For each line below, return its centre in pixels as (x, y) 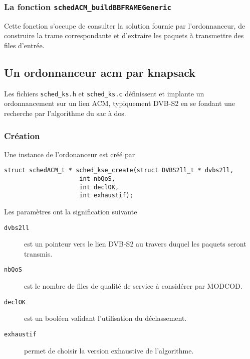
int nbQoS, (97, 179)
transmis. (38, 253)
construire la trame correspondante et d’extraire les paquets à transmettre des (124, 35)
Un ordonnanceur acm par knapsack (100, 72)
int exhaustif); (106, 196)
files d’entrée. (24, 45)
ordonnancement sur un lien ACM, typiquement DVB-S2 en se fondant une (120, 103)
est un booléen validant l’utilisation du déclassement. (105, 318)
